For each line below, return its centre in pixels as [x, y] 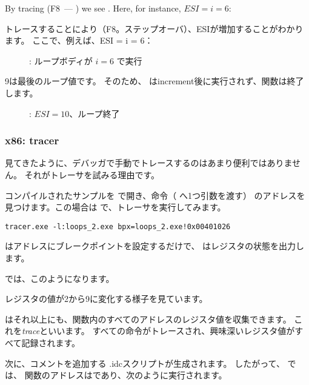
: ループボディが [61, 60]
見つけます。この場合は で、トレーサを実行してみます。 [115, 207]
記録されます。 [51, 342]
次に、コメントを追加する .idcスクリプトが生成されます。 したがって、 [145, 363]
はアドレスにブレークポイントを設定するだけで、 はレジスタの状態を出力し [155, 246]
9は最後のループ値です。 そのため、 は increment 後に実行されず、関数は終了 [154, 81]
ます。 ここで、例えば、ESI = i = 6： [79, 40]
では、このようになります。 [60, 278]
